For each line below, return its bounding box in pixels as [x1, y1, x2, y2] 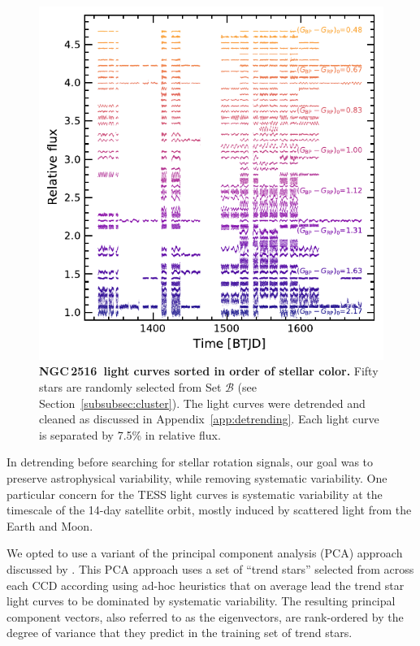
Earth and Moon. [6, 517, 93, 534]
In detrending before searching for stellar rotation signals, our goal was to [6, 453, 374, 470]
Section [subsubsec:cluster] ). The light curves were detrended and [39, 394, 366, 411]
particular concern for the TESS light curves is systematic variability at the [6, 485, 383, 502]
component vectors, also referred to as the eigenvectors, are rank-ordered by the [6, 608, 404, 625]
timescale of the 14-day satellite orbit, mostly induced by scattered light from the [6, 501, 412, 518]
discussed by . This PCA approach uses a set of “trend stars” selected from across [6, 560, 414, 577]
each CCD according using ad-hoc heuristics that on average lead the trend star [6, 576, 405, 593]
